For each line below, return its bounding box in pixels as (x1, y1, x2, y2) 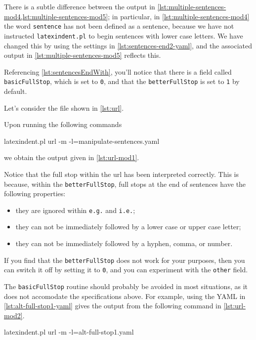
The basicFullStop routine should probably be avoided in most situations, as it (4, 281, 248, 291)
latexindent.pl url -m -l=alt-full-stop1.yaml (4, 327, 134, 337)
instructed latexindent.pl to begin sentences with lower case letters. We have (4, 30, 243, 41)
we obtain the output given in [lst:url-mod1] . (4, 152, 139, 163)
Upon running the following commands (4, 119, 122, 129)
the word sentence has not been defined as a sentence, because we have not (4, 21, 234, 31)
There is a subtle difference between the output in (4, 1, 155, 11)
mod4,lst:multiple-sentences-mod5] (4, 11, 108, 21)
